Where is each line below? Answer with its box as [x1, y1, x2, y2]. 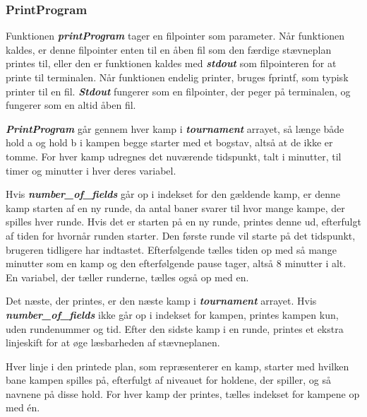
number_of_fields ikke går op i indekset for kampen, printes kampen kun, [6, 307, 339, 322]
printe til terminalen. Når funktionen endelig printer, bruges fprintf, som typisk [6, 70, 349, 84]
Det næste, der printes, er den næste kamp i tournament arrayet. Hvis [6, 293, 317, 308]
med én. [6, 400, 40, 415]
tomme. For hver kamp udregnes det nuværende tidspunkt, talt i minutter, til [6, 148, 342, 163]
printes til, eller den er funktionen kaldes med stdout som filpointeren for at [6, 56, 337, 71]
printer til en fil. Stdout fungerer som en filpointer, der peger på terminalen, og [6, 83, 351, 98]
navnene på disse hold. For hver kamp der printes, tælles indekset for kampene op [6, 386, 360, 401]
